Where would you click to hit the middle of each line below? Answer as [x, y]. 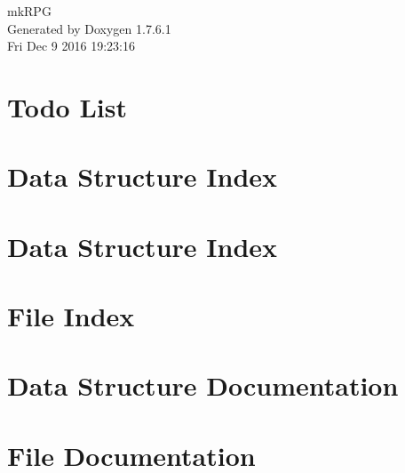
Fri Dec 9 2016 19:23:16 [71, 46]
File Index [71, 316]
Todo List [67, 106]
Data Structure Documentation [203, 385]
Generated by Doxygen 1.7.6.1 [89, 28]
